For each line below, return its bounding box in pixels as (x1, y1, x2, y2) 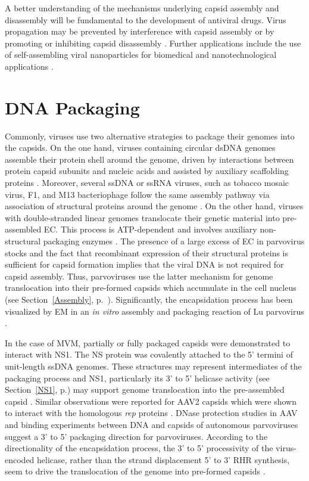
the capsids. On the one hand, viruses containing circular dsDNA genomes (5, 141, 276, 154)
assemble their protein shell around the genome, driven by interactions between (5, 153, 294, 165)
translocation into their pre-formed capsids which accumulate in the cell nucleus (5, 281, 296, 294)
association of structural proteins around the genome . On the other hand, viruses (5, 200, 304, 212)
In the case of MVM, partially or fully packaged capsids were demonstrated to (5, 336, 291, 349)
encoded (5, 453, 35, 466)
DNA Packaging (5, 95, 140, 119)
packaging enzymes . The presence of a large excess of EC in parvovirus (43, 235, 305, 247)
